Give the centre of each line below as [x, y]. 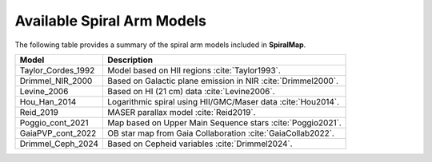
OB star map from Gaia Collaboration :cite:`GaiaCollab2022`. [221, 133]
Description [130, 60]
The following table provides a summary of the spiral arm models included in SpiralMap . [160, 45]
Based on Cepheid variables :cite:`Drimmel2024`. [200, 144]
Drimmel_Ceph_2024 [59, 144]
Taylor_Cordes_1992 [57, 70]
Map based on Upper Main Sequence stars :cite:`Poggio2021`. [224, 122]
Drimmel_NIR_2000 [56, 81]
